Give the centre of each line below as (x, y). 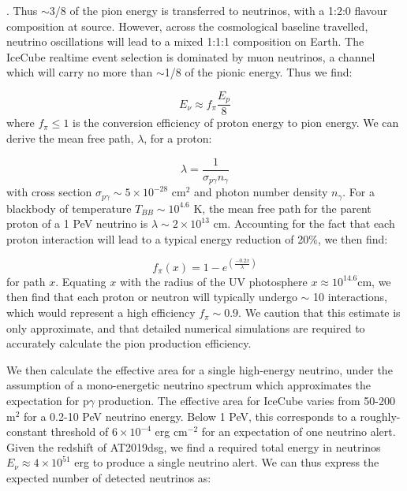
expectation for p (48, 401)
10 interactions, (350, 297)
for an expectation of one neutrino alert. (299, 431)
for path (26, 281)
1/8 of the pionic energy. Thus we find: (258, 72)
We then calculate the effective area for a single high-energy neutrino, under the (200, 369)
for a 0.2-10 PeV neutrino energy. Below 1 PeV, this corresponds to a (190, 416)
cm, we (374, 281)
